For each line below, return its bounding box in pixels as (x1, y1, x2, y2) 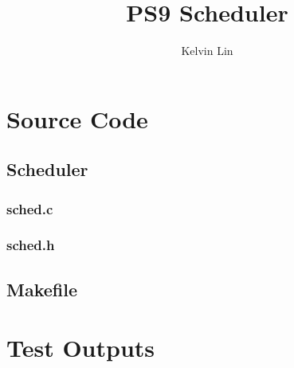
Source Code (6, 102, 148, 135)
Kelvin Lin (181, 42, 233, 59)
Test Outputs (6, 331, 155, 364)
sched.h (6, 235, 55, 255)
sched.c (6, 198, 53, 218)
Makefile (6, 276, 77, 301)
